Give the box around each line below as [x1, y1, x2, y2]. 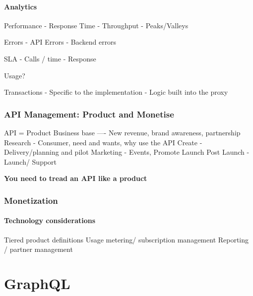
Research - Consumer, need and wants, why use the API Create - [4, 137, 202, 147]
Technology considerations [4, 215, 96, 226]
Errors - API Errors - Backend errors [4, 37, 117, 47]
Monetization [4, 194, 58, 206]
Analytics [4, 1, 37, 11]
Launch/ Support [4, 156, 57, 167]
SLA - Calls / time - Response [4, 53, 96, 63]
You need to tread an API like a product [4, 173, 147, 183]
